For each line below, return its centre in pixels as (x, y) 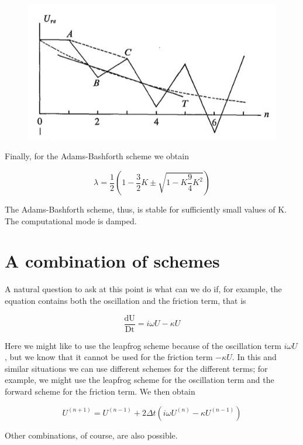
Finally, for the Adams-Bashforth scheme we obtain (97, 156)
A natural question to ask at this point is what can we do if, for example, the (143, 289)
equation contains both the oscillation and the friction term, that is (125, 300)
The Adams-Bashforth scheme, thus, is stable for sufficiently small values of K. (146, 209)
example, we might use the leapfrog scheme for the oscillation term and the (140, 380)
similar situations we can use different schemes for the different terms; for (136, 368)
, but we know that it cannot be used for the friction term (109, 357)
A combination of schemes (112, 261)
